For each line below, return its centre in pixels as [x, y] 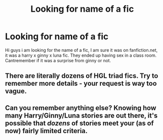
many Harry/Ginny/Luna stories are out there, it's [81, 115]
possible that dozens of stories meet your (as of [80, 123]
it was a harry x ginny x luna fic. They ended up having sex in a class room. [81, 55]
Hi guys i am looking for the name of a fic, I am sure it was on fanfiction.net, [81, 50]
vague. [16, 91]
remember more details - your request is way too [81, 83]
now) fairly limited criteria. [47, 131]
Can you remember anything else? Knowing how [81, 108]
